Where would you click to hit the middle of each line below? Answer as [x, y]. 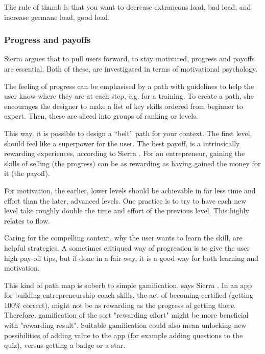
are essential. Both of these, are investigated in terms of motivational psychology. [131, 69]
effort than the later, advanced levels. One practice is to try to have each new [125, 200]
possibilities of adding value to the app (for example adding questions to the [124, 335]
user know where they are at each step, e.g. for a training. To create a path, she [129, 96]
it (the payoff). [27, 173]
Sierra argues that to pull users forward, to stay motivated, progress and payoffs [129, 59]
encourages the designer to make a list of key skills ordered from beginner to [124, 106]
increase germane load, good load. [57, 17]
